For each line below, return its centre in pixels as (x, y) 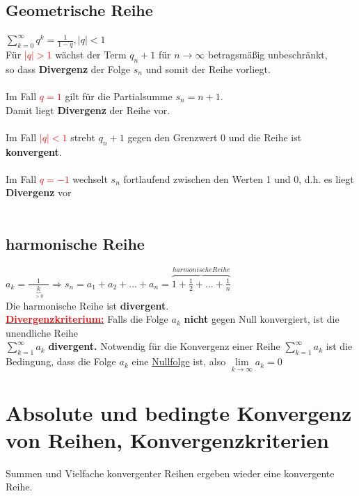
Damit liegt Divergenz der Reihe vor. (88, 110)
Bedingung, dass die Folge (61, 361)
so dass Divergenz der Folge (68, 69)
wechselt (90, 178)
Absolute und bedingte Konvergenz (179, 412)
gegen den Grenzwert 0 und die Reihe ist (215, 137)
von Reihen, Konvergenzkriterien (167, 439)
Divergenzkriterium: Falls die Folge (87, 319)
